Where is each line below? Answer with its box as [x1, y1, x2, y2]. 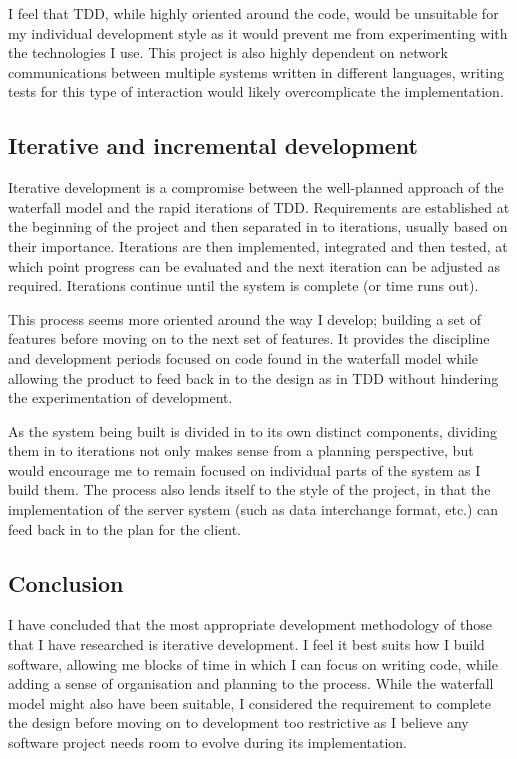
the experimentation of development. [8, 387, 233, 408]
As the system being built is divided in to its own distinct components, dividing [8, 420, 498, 441]
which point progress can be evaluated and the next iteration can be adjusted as [8, 255, 500, 276]
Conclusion [8, 567, 124, 598]
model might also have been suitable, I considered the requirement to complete [8, 692, 491, 713]
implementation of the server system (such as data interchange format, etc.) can [8, 499, 499, 520]
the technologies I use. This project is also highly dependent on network [8, 42, 448, 63]
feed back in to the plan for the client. [8, 518, 241, 539]
